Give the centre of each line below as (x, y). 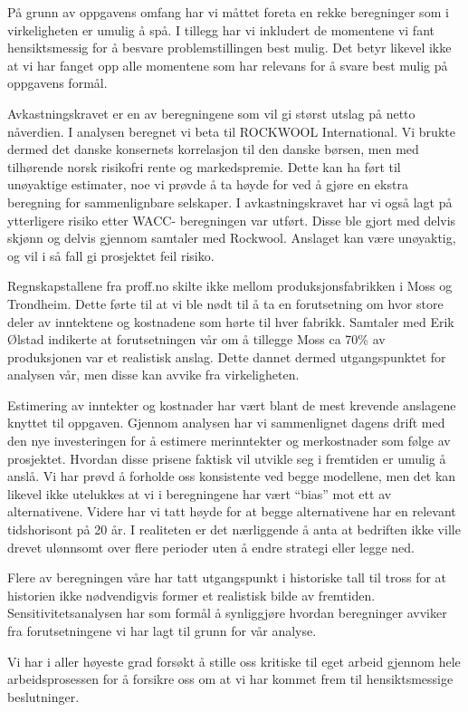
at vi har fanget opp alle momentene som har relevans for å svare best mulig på (228, 65)
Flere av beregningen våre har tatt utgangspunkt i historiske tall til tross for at (227, 577)
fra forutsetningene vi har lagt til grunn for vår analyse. (162, 630)
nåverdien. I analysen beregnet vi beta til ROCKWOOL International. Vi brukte (231, 131)
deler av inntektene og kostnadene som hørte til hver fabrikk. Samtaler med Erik (231, 321)
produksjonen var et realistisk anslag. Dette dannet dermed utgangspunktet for (227, 356)
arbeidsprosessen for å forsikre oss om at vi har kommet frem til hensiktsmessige (230, 679)
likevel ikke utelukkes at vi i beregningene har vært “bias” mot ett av (200, 493)
